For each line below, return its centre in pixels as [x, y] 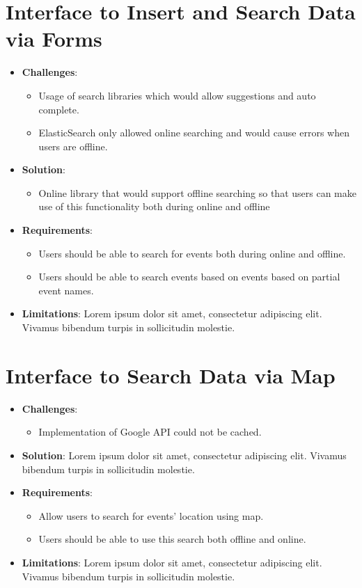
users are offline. [73, 146]
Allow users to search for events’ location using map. [151, 515]
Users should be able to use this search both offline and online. [172, 539]
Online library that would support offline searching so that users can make [197, 192]
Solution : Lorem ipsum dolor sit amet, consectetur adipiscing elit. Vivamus [184, 455]
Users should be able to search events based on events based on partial [189, 277]
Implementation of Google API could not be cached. [150, 432]
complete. [59, 109]
